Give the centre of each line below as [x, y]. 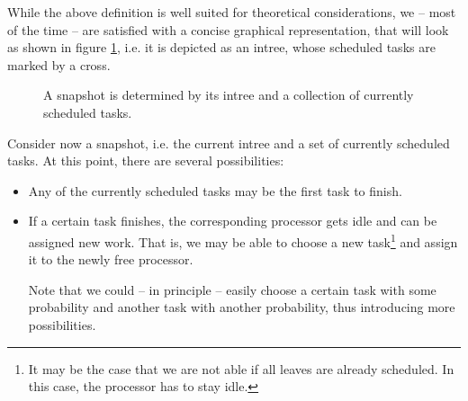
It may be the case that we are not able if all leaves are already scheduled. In [241, 368]
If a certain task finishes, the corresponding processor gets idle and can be [233, 221]
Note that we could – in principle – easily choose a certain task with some [232, 289]
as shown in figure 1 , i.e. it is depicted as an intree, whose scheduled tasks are [221, 47]
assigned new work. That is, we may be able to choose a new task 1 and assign [243, 240]
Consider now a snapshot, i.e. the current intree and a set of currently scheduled [229, 143]
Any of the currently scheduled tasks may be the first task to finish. [215, 190]
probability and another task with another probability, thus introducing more [242, 307]
